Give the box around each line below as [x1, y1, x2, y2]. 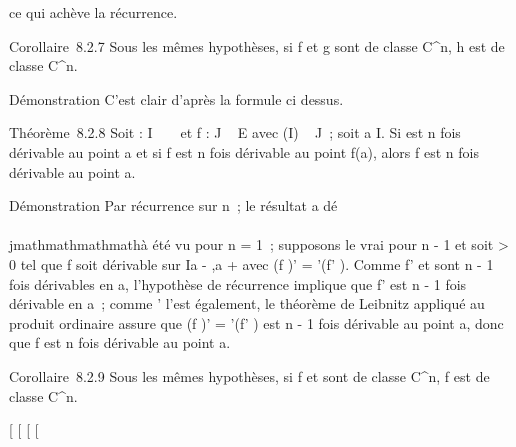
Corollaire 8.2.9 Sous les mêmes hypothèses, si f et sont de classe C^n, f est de [9, 365, 490, 386]
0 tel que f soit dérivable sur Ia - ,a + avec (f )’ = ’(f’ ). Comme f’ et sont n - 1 [9, 253, 494, 274]
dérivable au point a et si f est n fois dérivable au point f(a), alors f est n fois [9, 141, 479, 162]
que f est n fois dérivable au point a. [9, 332, 231, 353]
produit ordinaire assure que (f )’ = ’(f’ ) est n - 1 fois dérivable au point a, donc [9, 312, 504, 333]
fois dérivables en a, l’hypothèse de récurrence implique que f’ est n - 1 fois [9, 273, 467, 294]
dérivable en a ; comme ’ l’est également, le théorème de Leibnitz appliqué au [9, 293, 485, 314]
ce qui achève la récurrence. [9, 2, 178, 22]
